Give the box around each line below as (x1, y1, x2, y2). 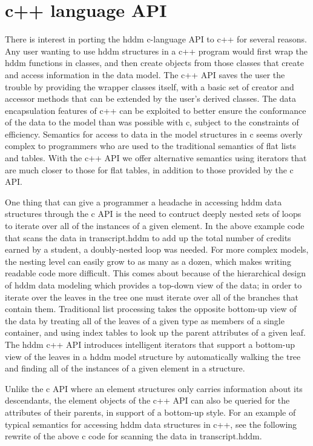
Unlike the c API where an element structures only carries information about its (5, 382, 303, 394)
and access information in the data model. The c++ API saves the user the (5, 68, 285, 81)
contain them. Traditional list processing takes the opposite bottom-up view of (5, 302, 297, 315)
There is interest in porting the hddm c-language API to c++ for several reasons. (5, 33, 307, 45)
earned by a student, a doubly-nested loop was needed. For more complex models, (5, 243, 309, 256)
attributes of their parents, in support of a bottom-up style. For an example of (5, 405, 296, 418)
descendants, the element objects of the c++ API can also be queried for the (5, 394, 290, 407)
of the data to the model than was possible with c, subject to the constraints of (5, 116, 299, 128)
